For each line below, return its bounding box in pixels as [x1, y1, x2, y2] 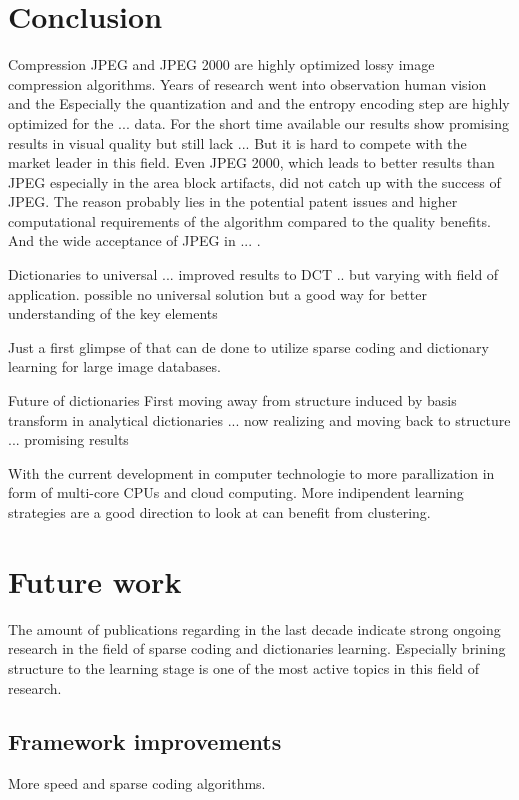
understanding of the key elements [8, 303, 218, 324]
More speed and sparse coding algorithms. [8, 773, 266, 794]
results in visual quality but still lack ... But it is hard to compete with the [8, 132, 467, 153]
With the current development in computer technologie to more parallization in [8, 462, 495, 483]
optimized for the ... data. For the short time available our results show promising [8, 112, 509, 133]
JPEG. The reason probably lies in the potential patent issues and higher [8, 191, 458, 212]
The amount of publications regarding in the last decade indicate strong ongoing [8, 618, 501, 639]
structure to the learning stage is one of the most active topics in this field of [8, 657, 480, 678]
